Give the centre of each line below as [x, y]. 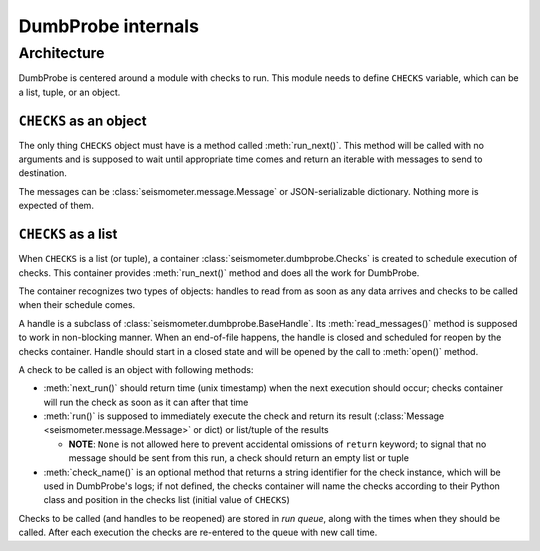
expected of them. [56, 206]
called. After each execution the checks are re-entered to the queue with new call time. [198, 532]
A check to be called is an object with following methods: [136, 369]
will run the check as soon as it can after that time [146, 402]
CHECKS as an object [82, 120]
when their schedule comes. [77, 305]
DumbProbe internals [109, 26]
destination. [42, 173]
